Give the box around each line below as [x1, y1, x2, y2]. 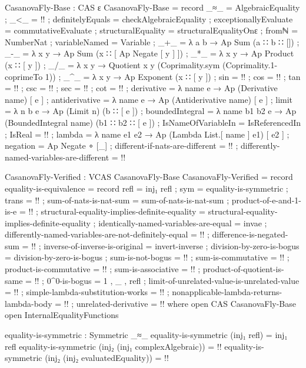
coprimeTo [5, 70, 43, 82]
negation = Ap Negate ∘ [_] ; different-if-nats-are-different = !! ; [5, 139, 238, 152]
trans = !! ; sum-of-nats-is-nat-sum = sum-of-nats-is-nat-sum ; [5, 193, 229, 206]
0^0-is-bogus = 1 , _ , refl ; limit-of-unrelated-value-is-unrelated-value [46, 274, 300, 286]
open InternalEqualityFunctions [5, 309, 119, 321]
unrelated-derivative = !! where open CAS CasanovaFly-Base [76, 297, 296, 309]
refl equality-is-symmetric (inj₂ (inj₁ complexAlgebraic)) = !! [5, 340, 222, 352]
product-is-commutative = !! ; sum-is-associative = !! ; [5, 263, 201, 275]
